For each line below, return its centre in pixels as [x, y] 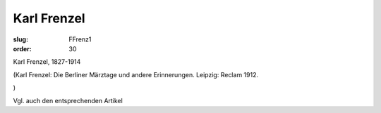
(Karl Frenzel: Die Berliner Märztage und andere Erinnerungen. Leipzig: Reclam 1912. [136, 74]
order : [22, 48]
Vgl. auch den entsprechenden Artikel [68, 100]
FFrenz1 [80, 39]
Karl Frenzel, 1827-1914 [47, 62]
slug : [20, 39]
